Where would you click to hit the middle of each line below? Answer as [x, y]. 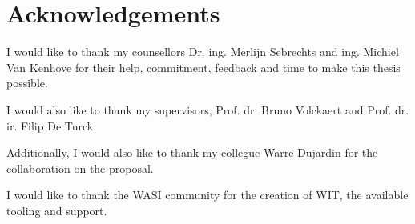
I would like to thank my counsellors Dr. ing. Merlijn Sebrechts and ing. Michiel [203, 52]
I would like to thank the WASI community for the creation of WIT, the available [207, 195]
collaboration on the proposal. [80, 168]
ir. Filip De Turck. [52, 125]
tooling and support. [57, 210]
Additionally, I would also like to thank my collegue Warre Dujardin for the [192, 152]
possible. [27, 83]
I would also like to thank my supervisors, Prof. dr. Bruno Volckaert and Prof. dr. [208, 109]
